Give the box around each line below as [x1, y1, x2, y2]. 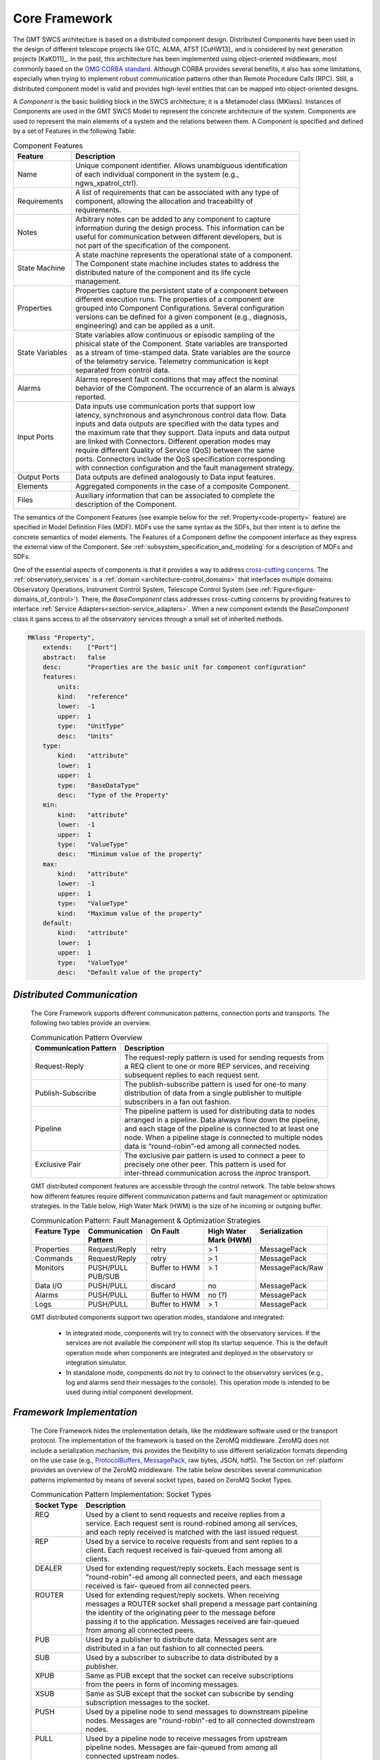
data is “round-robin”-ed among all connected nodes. [124, 1141, 302, 1151]
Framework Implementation [13, 1407, 138, 1419]
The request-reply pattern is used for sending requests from [124, 1052, 324, 1062]
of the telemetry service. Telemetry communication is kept [75, 356, 269, 366]
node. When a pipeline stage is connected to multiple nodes [124, 1133, 324, 1143]
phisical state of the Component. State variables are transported [75, 339, 288, 348]
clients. [85, 1554, 110, 1564]
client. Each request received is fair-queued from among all [85, 1545, 282, 1555]
